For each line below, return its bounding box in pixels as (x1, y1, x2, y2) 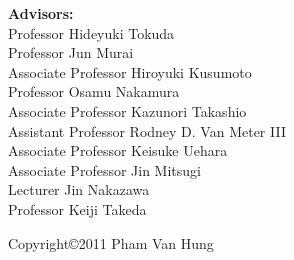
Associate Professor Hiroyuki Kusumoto (8, 61, 252, 82)
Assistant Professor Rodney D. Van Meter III (8, 120, 286, 141)
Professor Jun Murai (8, 42, 134, 63)
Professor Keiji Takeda (8, 198, 147, 219)
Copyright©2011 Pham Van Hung (8, 232, 214, 253)
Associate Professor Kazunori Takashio (8, 100, 247, 121)
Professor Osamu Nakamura (8, 81, 180, 102)
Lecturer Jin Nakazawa (8, 179, 150, 200)
